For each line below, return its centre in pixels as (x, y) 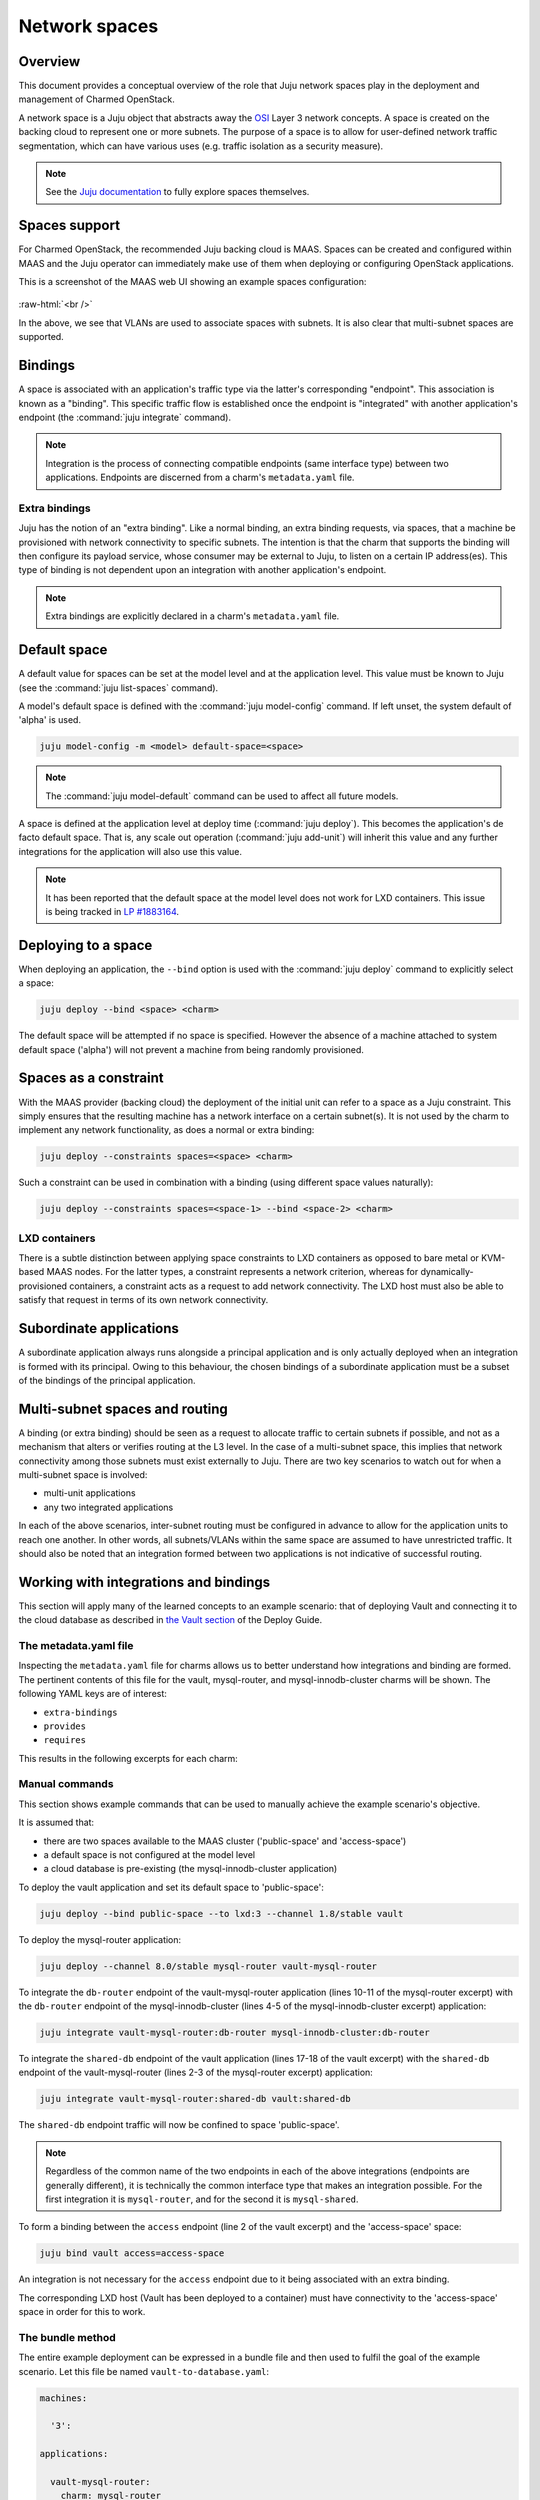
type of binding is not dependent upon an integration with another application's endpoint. (202, 570)
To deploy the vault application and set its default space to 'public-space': (171, 1887)
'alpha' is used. (50, 720)
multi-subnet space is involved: (83, 1474)
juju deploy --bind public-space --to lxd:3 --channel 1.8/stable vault (221, 1913)
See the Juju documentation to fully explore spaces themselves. (177, 192)
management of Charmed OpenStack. (96, 99)
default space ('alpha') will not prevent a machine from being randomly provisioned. (191, 1049)
